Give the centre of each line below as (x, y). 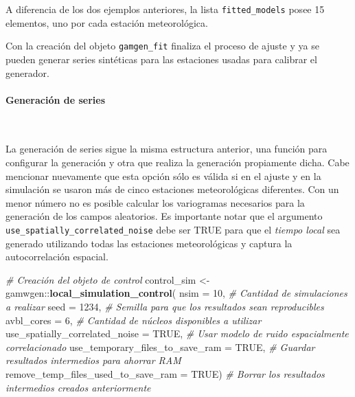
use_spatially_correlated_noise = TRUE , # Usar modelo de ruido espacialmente (177, 333)
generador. (27, 72)
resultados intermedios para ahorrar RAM (93, 360)
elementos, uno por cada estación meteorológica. (107, 22)
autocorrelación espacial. (57, 257)
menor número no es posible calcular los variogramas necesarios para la (155, 202)
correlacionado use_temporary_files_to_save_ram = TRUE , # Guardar (160, 347)
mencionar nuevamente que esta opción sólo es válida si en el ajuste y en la (163, 175)
